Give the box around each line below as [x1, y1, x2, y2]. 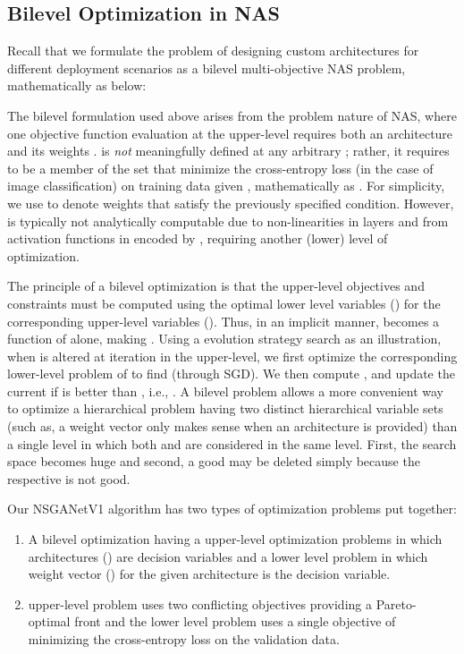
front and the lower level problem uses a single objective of [74, 612, 396, 631]
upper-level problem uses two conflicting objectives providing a [28, 594, 372, 613]
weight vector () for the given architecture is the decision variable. [28, 565, 391, 583]
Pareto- [375, 594, 417, 613]
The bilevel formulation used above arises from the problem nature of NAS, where [7, 106, 457, 124]
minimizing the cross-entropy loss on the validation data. [28, 630, 340, 649]
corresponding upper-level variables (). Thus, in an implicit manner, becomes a [7, 311, 440, 330]
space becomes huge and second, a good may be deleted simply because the [7, 452, 420, 471]
